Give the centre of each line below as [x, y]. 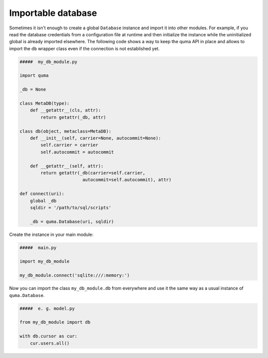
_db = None [33, 90]
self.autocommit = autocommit [77, 152]
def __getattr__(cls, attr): [66, 110]
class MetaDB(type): [44, 104]
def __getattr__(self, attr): [67, 166]
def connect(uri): [42, 194]
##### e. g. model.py [47, 308]
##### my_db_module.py [49, 62]
